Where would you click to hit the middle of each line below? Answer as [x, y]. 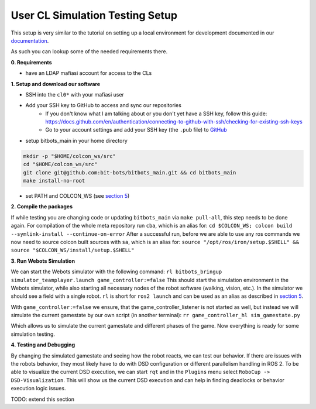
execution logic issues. [38, 389]
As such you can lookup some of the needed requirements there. [89, 51]
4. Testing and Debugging [43, 345]
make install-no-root [54, 181]
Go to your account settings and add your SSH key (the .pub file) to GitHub [136, 130]
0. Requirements [31, 62]
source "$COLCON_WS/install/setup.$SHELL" [73, 250]
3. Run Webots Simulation [43, 261]
